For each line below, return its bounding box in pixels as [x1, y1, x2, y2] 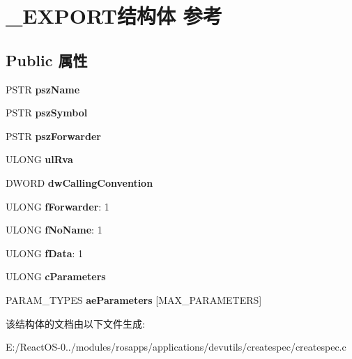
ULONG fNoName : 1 [6, 222, 102, 237]
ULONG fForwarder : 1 [6, 199, 109, 213]
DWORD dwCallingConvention [6, 175, 153, 190]
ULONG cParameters [6, 269, 106, 284]
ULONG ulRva [6, 152, 73, 167]
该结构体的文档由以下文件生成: [6, 316, 145, 330]
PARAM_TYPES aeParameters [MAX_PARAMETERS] [6, 292, 262, 307]
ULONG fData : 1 [6, 245, 84, 260]
